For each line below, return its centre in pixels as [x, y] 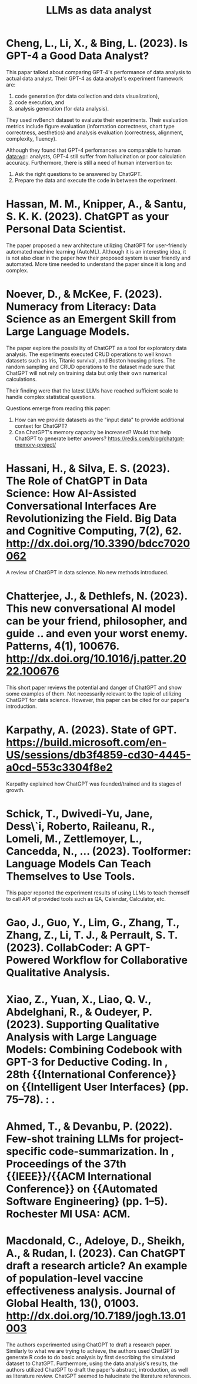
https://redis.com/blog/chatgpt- [146, 438]
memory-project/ [35, 444]
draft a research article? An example [97, 1266]
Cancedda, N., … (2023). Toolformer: [99, 851]
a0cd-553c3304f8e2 [59, 767]
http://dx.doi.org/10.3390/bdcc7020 [98, 543]
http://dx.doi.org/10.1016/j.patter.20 [96, 658]
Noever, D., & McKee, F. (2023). [84, 294]
